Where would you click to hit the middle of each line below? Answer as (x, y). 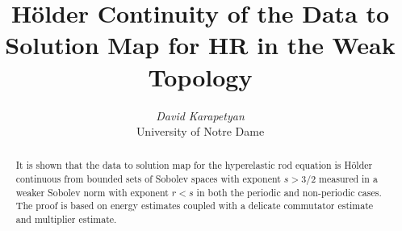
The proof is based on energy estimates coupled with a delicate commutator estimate (195, 206)
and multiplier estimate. (66, 219)
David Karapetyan (200, 115)
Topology (200, 76)
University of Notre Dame (200, 131)
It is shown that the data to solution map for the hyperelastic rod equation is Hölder (194, 165)
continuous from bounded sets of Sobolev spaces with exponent (148, 179)
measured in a (348, 179)
